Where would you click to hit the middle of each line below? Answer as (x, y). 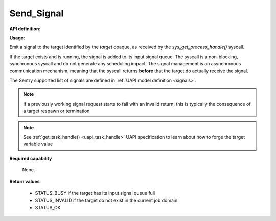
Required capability (31, 158)
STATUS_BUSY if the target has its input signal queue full (95, 193)
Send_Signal (37, 13)
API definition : (25, 29)
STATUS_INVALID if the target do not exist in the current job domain (106, 200)
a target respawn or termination (56, 111)
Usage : (17, 38)
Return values (25, 182)
